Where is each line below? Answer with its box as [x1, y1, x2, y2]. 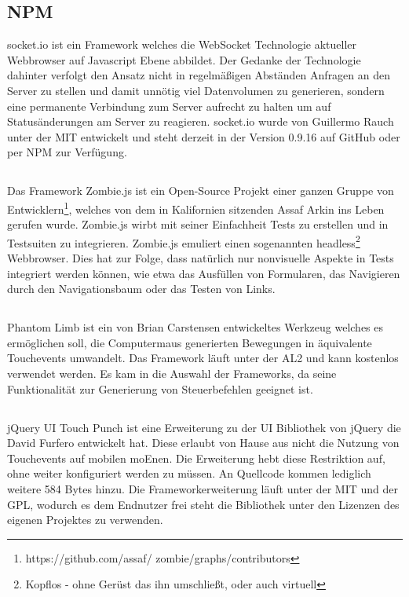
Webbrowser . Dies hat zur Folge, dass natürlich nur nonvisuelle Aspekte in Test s [7, 250, 394, 266]
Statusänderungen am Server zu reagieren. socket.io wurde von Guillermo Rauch [7, 113, 394, 130]
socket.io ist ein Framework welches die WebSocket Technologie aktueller [7, 36, 357, 53]
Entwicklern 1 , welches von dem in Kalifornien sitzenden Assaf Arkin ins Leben [7, 198, 385, 217]
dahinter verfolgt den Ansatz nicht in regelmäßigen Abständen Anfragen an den [7, 67, 391, 83]
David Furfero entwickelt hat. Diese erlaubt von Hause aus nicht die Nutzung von [7, 434, 400, 451]
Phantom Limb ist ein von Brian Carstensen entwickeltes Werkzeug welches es [7, 319, 384, 335]
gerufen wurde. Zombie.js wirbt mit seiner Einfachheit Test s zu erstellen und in [7, 216, 389, 233]
